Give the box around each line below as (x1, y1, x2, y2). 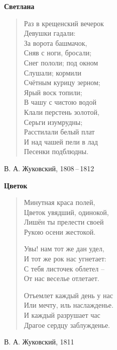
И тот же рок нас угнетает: (24, 253, 106, 264)
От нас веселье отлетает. (24, 273, 99, 284)
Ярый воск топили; (24, 87, 82, 97)
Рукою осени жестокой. (24, 226, 96, 237)
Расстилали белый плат (24, 126, 95, 137)
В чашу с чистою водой (24, 97, 96, 107)
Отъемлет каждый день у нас (24, 290, 113, 300)
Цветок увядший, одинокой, (24, 206, 109, 217)
